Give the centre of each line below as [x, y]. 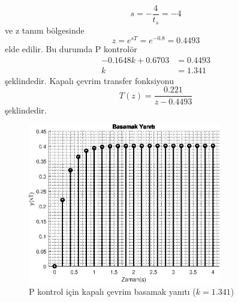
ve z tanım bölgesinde [45, 30]
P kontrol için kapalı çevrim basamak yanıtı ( [112, 291]
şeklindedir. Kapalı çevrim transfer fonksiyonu [89, 80]
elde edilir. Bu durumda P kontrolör [71, 49]
